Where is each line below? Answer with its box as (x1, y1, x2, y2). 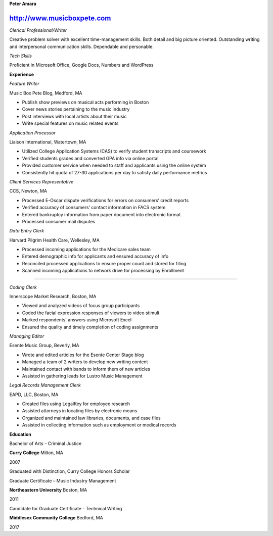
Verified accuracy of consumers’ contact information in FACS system (22, 205, 166, 211)
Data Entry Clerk (9, 228, 44, 234)
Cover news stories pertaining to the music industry (22, 106, 130, 112)
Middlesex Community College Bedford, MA (9, 515, 103, 521)
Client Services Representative (9, 178, 74, 184)
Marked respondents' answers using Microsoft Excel (22, 317, 131, 323)
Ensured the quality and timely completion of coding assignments (22, 324, 159, 330)
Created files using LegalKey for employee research (22, 401, 130, 407)
